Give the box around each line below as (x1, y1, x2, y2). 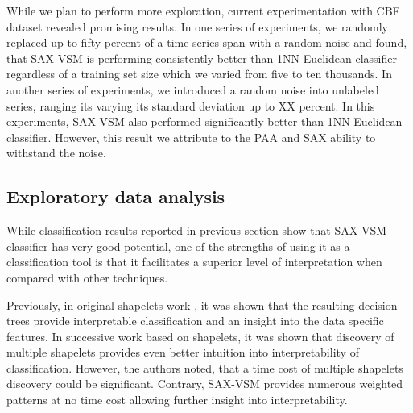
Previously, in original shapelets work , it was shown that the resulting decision (6, 296, 398, 313)
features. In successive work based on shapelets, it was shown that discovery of (6, 327, 394, 344)
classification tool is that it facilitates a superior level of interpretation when (6, 253, 382, 270)
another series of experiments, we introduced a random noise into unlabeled (6, 81, 379, 98)
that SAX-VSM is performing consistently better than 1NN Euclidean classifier (6, 49, 397, 66)
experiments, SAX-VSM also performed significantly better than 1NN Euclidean (6, 113, 403, 130)
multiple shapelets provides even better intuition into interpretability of (6, 344, 359, 361)
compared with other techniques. (6, 269, 168, 286)
